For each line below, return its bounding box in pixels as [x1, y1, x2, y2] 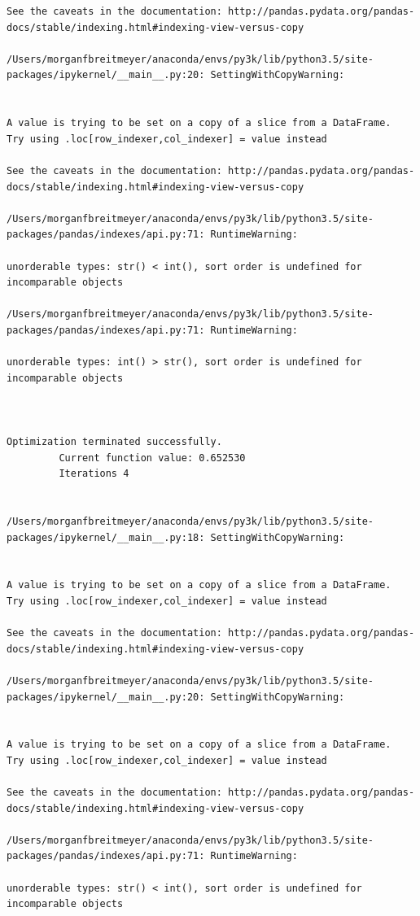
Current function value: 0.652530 [59, 451, 246, 464]
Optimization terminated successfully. [7, 436, 222, 448]
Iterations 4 [59, 468, 129, 480]
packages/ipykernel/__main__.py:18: [7, 531, 205, 543]
